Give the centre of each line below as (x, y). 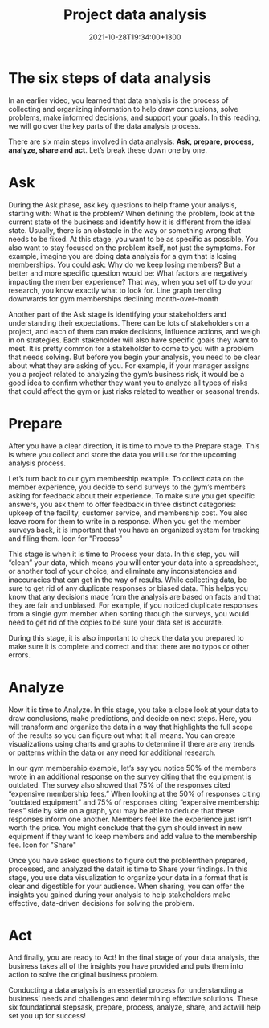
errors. (19, 655)
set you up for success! (47, 1016)
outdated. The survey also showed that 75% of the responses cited (119, 784)
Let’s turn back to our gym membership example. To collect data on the (126, 478)
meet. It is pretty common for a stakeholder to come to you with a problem (131, 348)
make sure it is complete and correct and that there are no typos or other (129, 646)
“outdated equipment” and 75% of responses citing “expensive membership (134, 802)
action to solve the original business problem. (84, 975)
